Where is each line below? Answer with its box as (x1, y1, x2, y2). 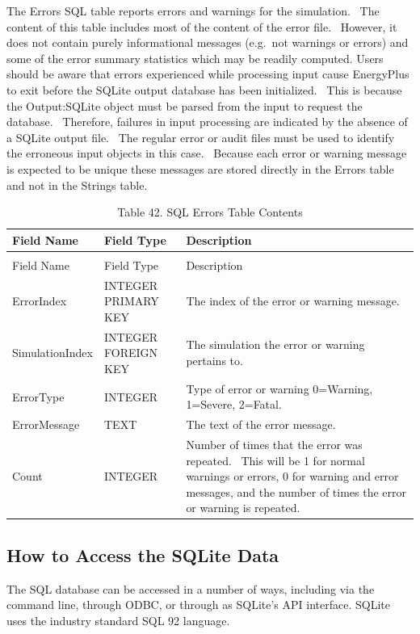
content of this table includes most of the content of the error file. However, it (6, 18, 397, 35)
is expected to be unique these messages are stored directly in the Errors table (6, 160, 394, 177)
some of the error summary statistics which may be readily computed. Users (6, 49, 384, 66)
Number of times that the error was (186, 436, 363, 452)
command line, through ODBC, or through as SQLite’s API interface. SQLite (6, 596, 390, 613)
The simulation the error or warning (186, 336, 365, 353)
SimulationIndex (12, 344, 93, 361)
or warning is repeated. (186, 499, 300, 516)
